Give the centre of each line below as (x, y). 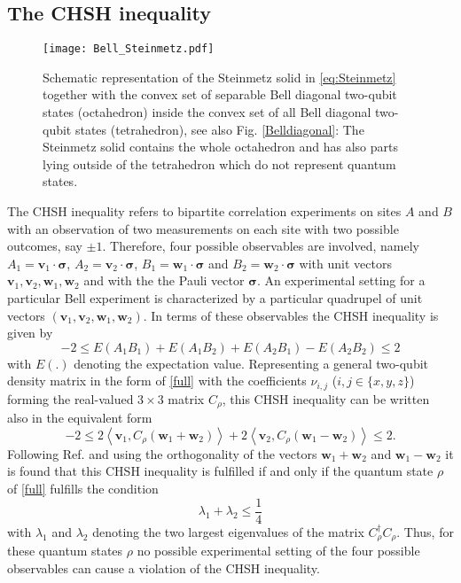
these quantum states (65, 551)
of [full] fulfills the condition (83, 489)
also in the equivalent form (80, 418)
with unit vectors (345, 263)
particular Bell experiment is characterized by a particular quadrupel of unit (215, 297)
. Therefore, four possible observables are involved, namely (261, 246)
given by (30, 333)
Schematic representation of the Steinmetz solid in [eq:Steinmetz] (219, 77)
